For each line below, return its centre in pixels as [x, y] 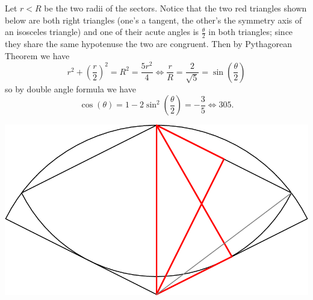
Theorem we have [37, 55]
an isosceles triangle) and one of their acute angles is [102, 32]
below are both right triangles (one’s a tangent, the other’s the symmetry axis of [153, 20]
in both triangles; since [251, 32]
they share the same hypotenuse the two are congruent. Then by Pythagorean [148, 44]
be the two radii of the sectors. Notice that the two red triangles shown [175, 8]
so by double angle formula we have [70, 88]
